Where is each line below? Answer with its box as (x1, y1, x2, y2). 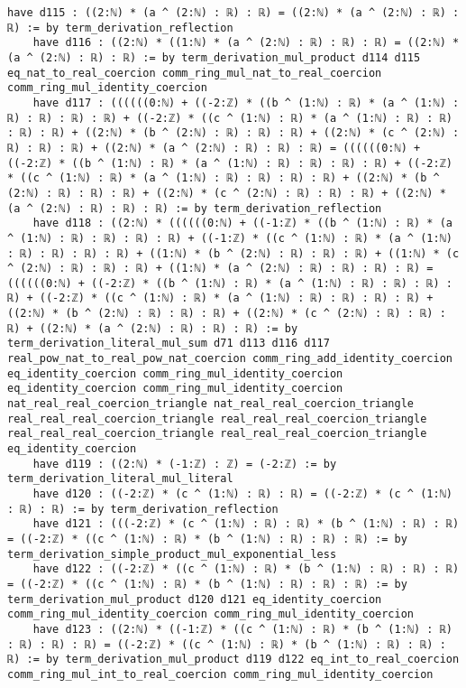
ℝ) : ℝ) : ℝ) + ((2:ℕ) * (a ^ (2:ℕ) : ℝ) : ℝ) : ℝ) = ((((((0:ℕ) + (7, 141, 421, 154)
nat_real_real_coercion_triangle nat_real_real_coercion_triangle (7, 397, 415, 411)
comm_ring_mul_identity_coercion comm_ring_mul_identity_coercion (7, 608, 415, 621)
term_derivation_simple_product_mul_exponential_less (7, 547, 337, 561)
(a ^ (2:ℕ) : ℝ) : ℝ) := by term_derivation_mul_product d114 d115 (7, 51, 421, 64)
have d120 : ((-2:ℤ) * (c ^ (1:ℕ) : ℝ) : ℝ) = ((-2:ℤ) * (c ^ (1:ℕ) (32, 488, 452, 500)
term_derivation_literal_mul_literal (7, 472, 233, 486)
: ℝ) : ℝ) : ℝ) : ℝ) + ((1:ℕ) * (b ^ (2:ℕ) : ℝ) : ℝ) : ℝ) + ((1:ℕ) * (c (7, 246, 460, 260)
